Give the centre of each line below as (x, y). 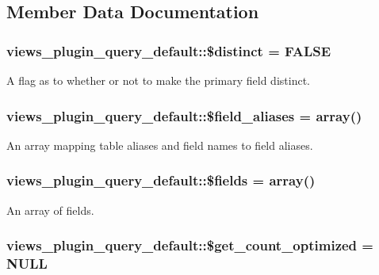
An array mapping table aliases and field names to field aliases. (160, 145)
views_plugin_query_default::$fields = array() (161, 180)
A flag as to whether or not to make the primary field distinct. (158, 80)
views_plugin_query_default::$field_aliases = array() (184, 115)
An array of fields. (50, 210)
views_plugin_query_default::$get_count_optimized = (190, 245)
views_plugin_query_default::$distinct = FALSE (169, 50)
